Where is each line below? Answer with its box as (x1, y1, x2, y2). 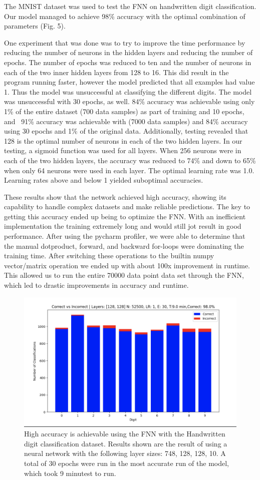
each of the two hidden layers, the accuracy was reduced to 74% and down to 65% (4, 155, 256, 165)
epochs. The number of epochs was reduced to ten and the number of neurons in (4, 57, 251, 67)
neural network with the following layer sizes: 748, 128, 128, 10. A (24, 448, 226, 458)
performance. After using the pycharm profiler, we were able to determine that (4, 231, 245, 241)
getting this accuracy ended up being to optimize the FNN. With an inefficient (4, 211, 246, 221)
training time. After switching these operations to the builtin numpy (4, 250, 214, 261)
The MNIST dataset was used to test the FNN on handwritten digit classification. (4, 1, 256, 11)
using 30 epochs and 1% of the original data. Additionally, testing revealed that (4, 126, 248, 136)
